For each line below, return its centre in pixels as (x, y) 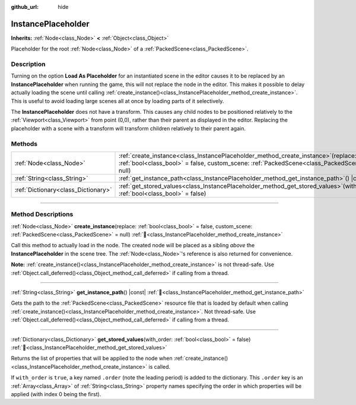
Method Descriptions (42, 215)
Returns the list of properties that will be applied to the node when (92, 358)
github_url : (25, 7)
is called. (160, 366)
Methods (24, 143)
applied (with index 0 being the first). (56, 394)
